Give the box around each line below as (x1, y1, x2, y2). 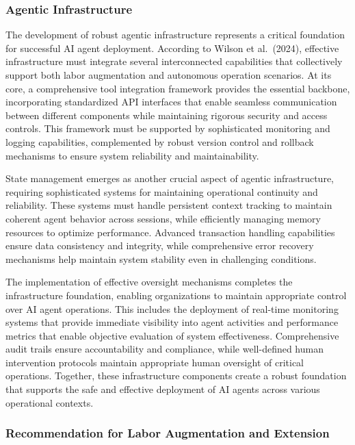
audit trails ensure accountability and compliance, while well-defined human (5, 342, 324, 356)
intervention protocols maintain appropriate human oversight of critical (5, 355, 304, 369)
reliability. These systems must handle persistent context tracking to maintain (5, 198, 332, 212)
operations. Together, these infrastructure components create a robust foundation (5, 368, 347, 383)
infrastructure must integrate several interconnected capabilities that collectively (5, 54, 343, 68)
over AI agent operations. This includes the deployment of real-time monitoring (5, 301, 339, 316)
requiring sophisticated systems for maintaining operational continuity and (5, 184, 318, 199)
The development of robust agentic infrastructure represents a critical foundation (5, 27, 345, 42)
